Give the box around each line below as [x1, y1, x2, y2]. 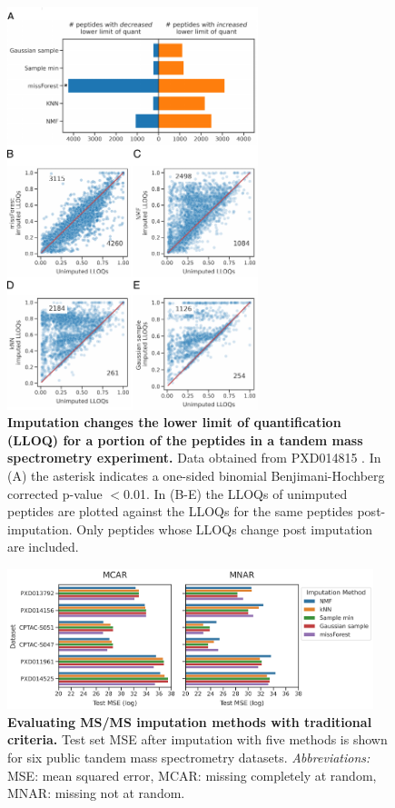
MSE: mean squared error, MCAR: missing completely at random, [7, 765, 377, 784]
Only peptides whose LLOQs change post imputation [76, 519, 373, 538]
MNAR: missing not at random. [7, 783, 185, 803]
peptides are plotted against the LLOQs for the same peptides [7, 502, 353, 521]
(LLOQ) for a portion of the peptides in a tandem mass [7, 430, 363, 449]
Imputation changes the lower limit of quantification [7, 413, 341, 432]
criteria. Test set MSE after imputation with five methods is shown [7, 730, 388, 749]
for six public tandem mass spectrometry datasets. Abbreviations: [7, 748, 370, 767]
